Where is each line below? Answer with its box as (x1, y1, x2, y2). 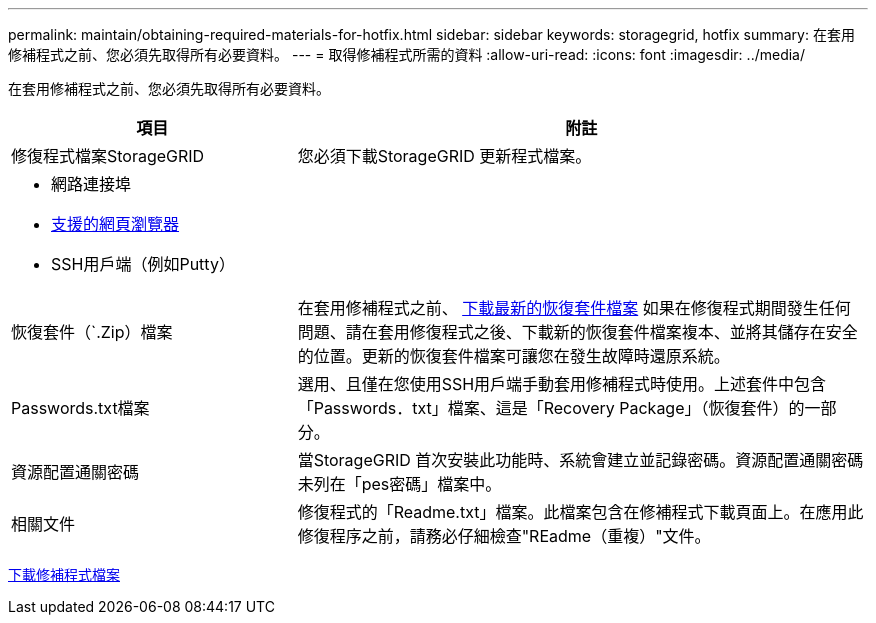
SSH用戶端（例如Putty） (51, 254, 235, 274)
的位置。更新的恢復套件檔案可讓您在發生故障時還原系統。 (297, 346, 730, 366)
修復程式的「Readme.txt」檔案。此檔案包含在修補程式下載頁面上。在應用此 (297, 502, 864, 522)
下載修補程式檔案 (8, 566, 120, 583)
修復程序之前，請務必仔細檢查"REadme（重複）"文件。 (297, 526, 711, 546)
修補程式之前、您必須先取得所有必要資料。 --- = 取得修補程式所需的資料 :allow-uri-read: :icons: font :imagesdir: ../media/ (8, 46, 806, 63)
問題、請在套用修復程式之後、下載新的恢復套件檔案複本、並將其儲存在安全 (297, 322, 858, 342)
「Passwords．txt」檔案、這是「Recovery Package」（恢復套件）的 (297, 398, 805, 418)
